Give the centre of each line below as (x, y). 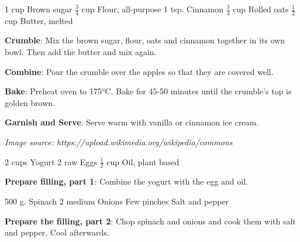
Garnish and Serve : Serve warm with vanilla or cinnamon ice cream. (132, 122)
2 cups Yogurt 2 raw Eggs (51, 161)
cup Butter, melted (39, 20)
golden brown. (30, 102)
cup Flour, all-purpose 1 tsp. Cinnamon (153, 9)
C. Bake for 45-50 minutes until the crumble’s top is (198, 91)
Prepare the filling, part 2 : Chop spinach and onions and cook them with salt (150, 221)
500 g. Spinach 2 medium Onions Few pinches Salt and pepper (117, 201)
